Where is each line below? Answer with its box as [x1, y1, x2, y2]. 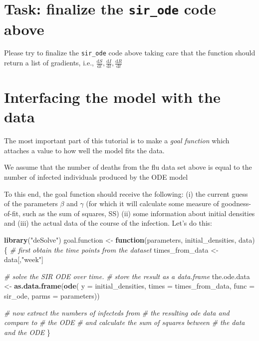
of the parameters [4, 198, 58, 209]
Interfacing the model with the [4, 87, 221, 107]
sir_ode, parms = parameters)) [4, 290, 100, 301]
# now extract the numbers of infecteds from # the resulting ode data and [4, 307, 230, 318]
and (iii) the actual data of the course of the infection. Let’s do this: [4, 218, 212, 228]
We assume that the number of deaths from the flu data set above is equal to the [4, 162, 252, 172]
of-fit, [4, 208, 21, 218]
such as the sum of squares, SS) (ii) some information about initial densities [22, 208, 255, 218]
